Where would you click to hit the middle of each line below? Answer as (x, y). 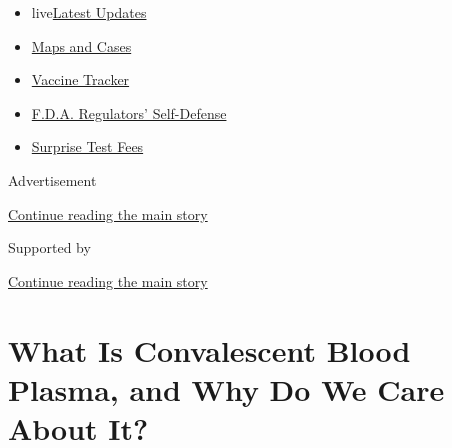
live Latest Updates (89, 12)
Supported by (49, 247)
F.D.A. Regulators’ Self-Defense (129, 112)
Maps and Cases (81, 45)
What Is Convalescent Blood (209, 349)
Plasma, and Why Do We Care (226, 388)
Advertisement (52, 179)
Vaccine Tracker (80, 79)
